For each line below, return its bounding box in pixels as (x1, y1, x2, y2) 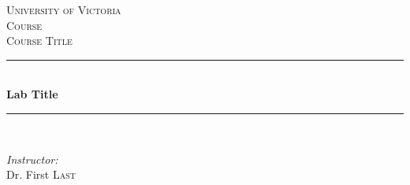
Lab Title (6, 86, 58, 102)
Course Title (6, 32, 73, 49)
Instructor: (6, 150, 58, 167)
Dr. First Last (6, 166, 76, 183)
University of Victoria (6, 2, 121, 17)
